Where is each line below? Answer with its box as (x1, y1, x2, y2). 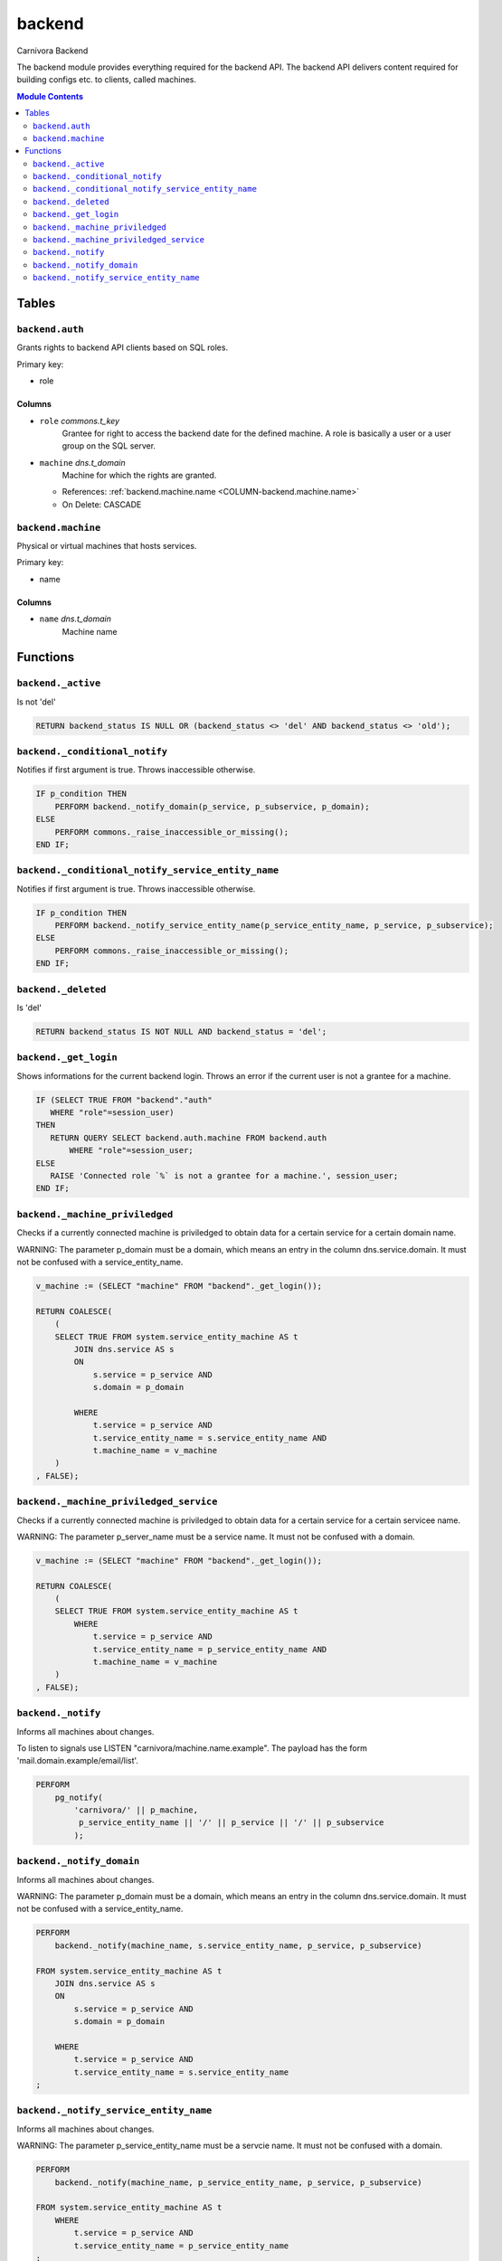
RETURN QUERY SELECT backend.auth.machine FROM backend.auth (50, 1132, 327, 1143)
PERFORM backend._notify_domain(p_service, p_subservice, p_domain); (54, 801, 370, 811)
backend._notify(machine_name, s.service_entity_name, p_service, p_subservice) (54, 1940, 422, 1951)
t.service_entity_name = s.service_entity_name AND (92, 1433, 327, 1443)
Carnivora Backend (16, 45, 89, 56)
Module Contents (16, 90, 84, 101)
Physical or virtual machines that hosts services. (16, 541, 197, 551)
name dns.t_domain (39, 613, 112, 624)
